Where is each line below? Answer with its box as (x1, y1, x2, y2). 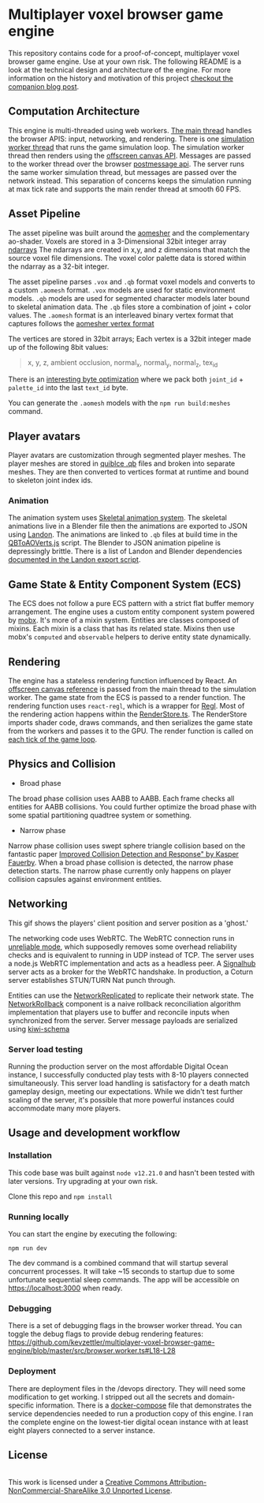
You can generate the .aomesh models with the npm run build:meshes (8, 398, 231, 407)
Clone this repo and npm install (8, 1192, 113, 1201)
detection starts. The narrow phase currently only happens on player (8, 865, 232, 876)
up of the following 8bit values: (8, 342, 109, 352)
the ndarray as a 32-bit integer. (8, 262, 110, 271)
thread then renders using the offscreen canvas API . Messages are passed (8, 151, 251, 160)
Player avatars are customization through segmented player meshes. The (8, 451, 246, 460)
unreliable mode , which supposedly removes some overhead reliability (8, 942, 238, 951)
